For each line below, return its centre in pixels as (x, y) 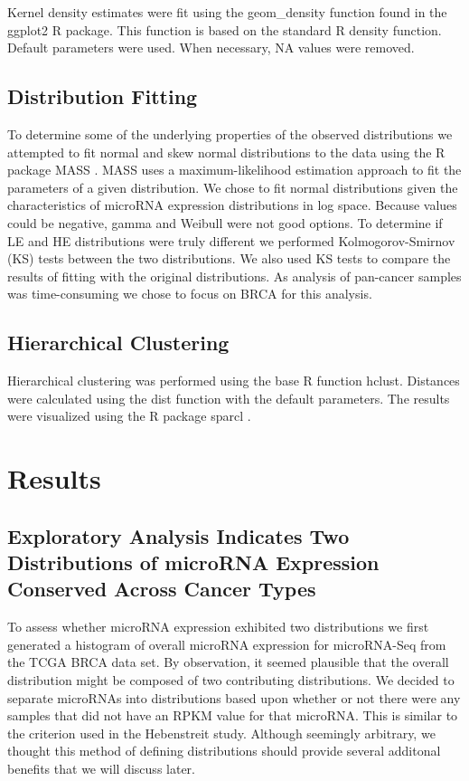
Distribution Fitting (103, 96)
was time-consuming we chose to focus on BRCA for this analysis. (190, 294)
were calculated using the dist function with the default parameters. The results (229, 398)
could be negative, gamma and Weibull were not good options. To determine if (225, 222)
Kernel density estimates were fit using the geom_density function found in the (227, 12)
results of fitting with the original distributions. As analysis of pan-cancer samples (234, 276)
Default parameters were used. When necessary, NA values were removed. (211, 48)
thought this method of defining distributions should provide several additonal (224, 751)
